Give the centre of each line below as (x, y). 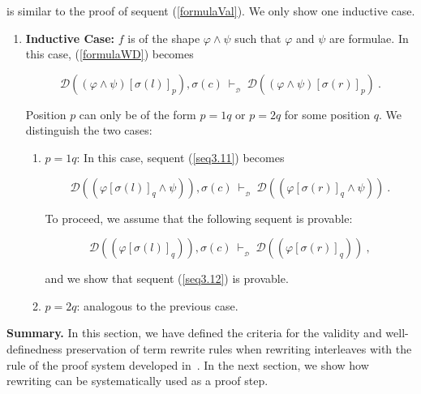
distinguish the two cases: (89, 130)
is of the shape (164, 38)
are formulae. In (369, 38)
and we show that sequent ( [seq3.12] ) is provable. (167, 278)
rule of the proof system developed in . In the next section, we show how (188, 364)
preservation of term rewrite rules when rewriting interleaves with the (239, 348)
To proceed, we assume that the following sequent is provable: (199, 218)
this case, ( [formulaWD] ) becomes (110, 54)
